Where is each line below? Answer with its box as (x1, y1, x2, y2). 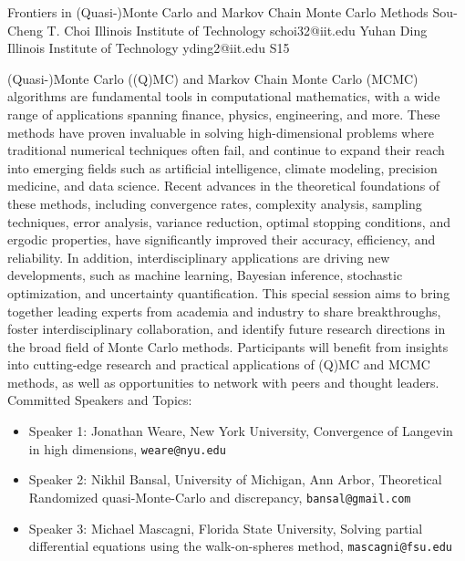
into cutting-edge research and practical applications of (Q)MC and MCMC (7, 355, 430, 374)
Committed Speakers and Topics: (7, 390, 192, 410)
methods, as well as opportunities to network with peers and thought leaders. (7, 372, 439, 391)
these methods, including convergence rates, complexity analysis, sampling (7, 193, 422, 213)
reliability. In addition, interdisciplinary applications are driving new (7, 247, 390, 266)
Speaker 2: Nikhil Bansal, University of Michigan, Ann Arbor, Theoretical (28, 470, 442, 489)
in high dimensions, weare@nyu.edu (28, 439, 226, 458)
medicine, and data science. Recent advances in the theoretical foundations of (7, 176, 440, 195)
